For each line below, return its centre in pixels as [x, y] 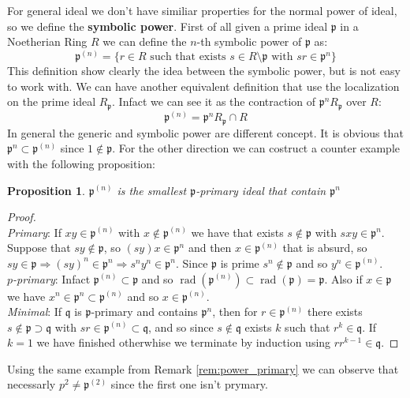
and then [210, 248]
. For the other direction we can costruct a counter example [256, 148]
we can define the [145, 41]
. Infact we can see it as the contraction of [214, 101]
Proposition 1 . [46, 190]
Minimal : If [35, 312]
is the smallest [152, 190]
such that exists [188, 57]
